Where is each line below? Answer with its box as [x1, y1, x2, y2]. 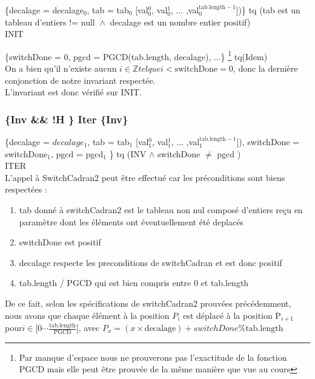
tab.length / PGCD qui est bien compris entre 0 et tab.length [19, 276, 249, 289]
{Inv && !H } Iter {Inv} [5, 111, 128, 126]
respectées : [5, 183, 47, 196]
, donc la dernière [233, 62, 298, 75]
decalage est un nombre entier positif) [110, 15, 251, 28]
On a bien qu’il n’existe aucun [5, 62, 117, 75]
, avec [78, 321, 100, 334]
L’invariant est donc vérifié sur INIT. [5, 86, 142, 98]
